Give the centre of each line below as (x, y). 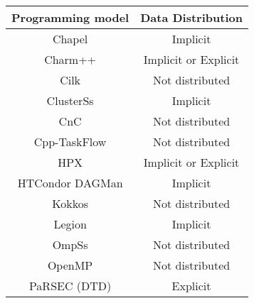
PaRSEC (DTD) (70, 286)
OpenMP (70, 265)
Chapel (70, 39)
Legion (70, 224)
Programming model (70, 17)
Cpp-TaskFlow (70, 142)
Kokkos (70, 203)
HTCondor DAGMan (70, 183)
